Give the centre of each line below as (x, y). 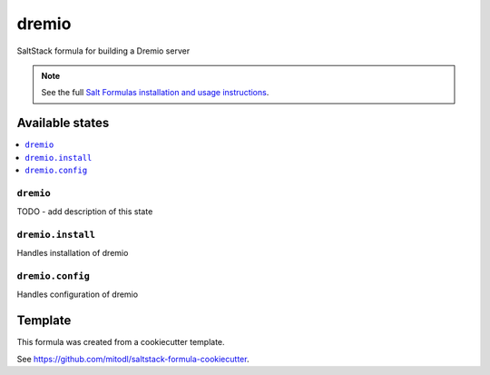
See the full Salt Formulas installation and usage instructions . (155, 93)
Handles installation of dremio (73, 253)
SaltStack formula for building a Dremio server (103, 51)
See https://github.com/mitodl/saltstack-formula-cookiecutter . (133, 359)
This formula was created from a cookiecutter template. (121, 342)
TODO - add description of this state (85, 212)
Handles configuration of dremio (78, 294)
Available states (63, 123)
